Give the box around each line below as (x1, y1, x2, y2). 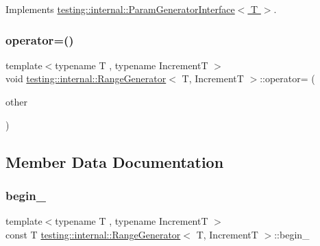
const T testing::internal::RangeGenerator (5, 227, 181, 241)
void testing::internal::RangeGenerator (5, 71, 167, 86)
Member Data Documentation (5, 151, 224, 172)
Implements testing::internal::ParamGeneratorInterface (5, 2, 235, 16)
